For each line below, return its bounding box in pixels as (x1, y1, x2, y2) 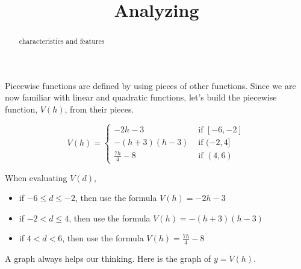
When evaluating (5, 171, 67, 184)
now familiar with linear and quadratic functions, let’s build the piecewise (5, 91, 277, 104)
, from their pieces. (64, 103, 134, 116)
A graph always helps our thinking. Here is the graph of (5, 252, 211, 265)
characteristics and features (19, 36, 105, 46)
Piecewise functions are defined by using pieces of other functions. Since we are (5, 79, 296, 91)
